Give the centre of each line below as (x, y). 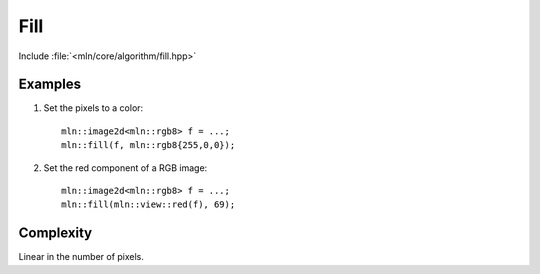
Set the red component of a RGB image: (125, 167)
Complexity (55, 233)
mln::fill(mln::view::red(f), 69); (148, 204)
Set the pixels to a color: (93, 108)
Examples (50, 84)
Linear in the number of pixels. (81, 257)
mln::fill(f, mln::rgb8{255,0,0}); (148, 145)
